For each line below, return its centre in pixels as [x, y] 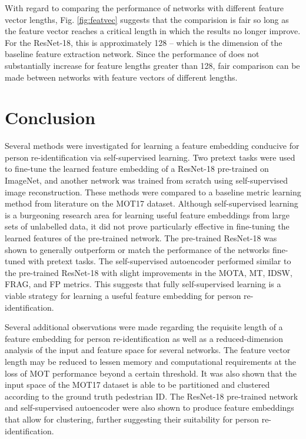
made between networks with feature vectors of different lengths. [121, 77]
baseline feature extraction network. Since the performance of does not [132, 54]
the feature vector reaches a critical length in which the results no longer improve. [153, 31]
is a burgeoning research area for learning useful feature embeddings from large [147, 214]
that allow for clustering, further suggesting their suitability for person [132, 419]
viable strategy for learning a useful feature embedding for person [123, 295]
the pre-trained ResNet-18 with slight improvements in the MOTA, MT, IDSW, [149, 272]
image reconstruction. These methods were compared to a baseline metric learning [153, 192]
